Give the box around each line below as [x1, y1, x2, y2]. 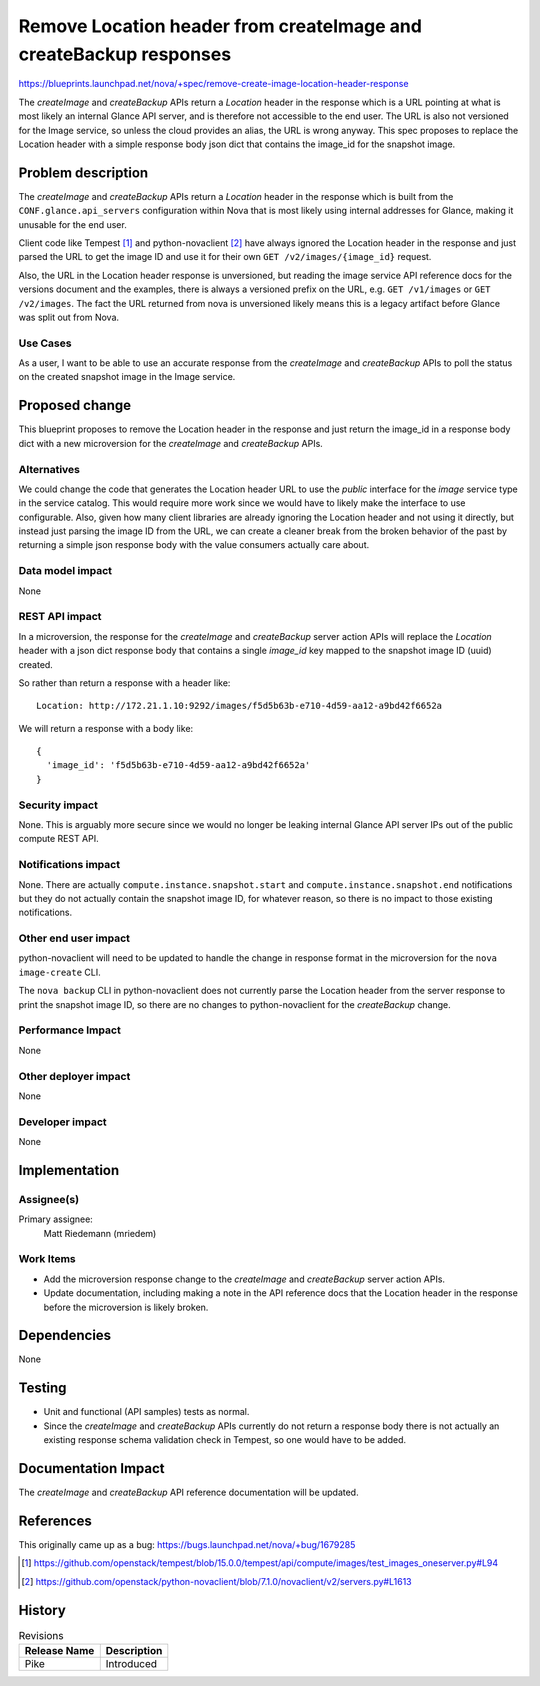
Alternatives [18, 462, 80, 476]
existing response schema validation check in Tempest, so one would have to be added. [43, 1434, 407, 1446]
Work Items [18, 1252, 76, 1266]
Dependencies [18, 1327, 112, 1344]
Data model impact [18, 564, 113, 578]
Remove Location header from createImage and [18, 15, 422, 37]
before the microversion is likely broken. [43, 1301, 209, 1313]
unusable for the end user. [18, 218, 127, 230]
